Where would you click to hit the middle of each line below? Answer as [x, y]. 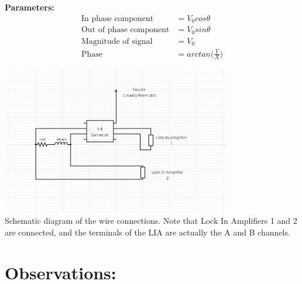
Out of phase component [125, 30]
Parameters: [30, 7]
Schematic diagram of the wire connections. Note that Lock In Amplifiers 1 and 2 [151, 221]
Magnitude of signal [117, 41]
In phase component [117, 18]
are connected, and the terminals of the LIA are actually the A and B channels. [147, 232]
